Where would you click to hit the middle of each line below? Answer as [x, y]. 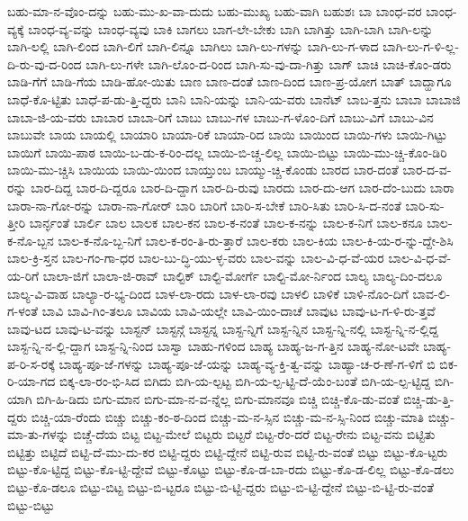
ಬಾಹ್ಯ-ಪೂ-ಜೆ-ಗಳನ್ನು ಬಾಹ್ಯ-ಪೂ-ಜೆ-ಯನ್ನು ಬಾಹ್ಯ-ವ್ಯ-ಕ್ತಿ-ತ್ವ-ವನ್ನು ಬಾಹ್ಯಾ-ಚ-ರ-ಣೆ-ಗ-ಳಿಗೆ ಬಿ [247, 363]
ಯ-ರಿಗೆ [23, 275]
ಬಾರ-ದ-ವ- [427, 170]
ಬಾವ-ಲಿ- [432, 293]
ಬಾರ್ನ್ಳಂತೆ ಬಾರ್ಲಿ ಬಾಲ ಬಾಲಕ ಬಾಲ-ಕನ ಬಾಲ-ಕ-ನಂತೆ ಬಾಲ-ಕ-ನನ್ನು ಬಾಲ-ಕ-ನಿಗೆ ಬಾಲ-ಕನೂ [226, 223]
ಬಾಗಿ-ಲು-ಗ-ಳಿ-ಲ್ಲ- [421, 46]
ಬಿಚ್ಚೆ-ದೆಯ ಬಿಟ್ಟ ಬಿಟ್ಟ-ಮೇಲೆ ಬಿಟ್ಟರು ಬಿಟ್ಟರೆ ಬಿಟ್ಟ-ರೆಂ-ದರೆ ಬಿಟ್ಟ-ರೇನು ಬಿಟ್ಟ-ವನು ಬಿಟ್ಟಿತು [254, 434]
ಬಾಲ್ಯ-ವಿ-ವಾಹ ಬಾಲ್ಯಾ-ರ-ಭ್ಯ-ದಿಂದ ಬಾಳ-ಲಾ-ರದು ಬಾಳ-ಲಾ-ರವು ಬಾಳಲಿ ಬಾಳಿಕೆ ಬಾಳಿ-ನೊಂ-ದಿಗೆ [208, 293]
